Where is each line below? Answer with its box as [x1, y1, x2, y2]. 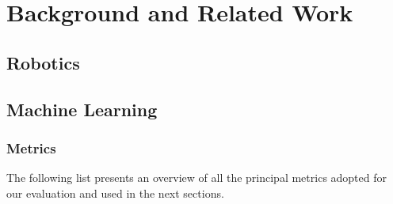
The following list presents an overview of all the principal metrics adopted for [6, 169, 387, 186]
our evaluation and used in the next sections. [6, 184, 224, 201]
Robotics [6, 50, 80, 74]
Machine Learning [6, 96, 158, 121]
